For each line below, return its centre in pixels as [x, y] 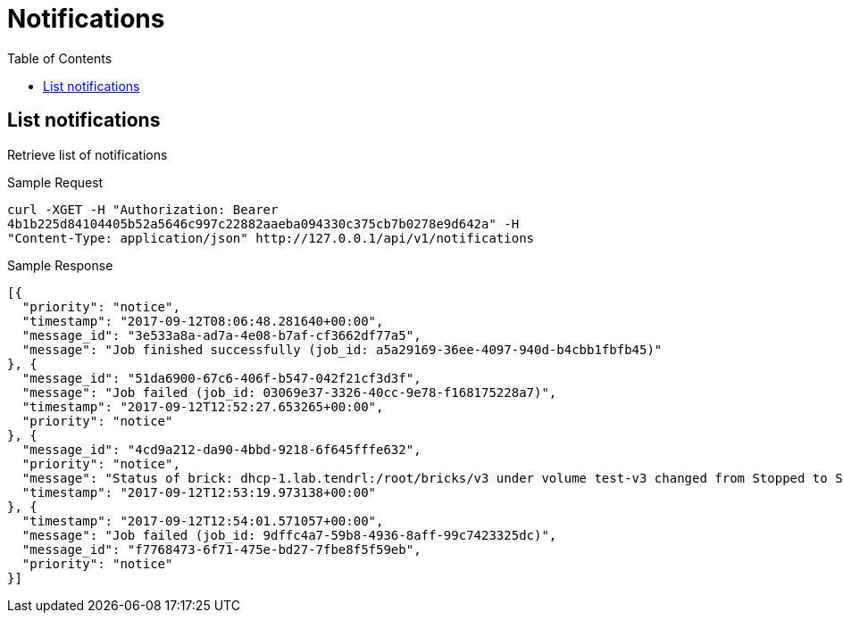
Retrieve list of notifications [88, 154]
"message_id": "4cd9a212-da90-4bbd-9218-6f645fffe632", [221, 449]
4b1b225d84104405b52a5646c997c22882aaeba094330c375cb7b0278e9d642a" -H [263, 223]
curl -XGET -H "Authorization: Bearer [143, 209]
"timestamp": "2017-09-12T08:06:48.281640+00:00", [203, 321]
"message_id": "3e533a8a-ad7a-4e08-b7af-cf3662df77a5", [221, 335]
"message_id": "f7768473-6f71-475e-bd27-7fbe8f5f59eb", [221, 549]
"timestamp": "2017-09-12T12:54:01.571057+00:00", [203, 521]
